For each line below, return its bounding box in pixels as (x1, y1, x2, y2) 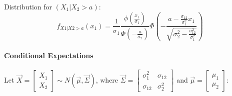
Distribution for (4, 1, 52, 11)
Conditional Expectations (4, 50, 93, 61)
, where (95, 75, 118, 85)
